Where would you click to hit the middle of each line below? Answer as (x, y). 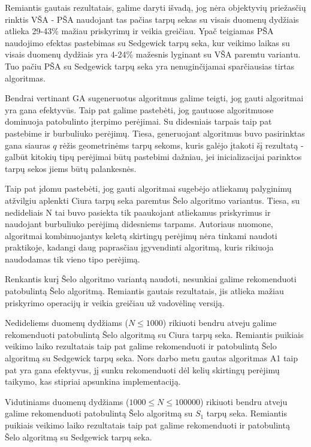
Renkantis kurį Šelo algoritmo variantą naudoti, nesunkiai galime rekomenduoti (151, 279)
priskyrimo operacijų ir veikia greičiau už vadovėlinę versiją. (115, 302)
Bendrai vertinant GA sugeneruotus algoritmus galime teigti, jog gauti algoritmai (154, 98)
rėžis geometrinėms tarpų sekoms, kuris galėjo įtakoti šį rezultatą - (182, 145)
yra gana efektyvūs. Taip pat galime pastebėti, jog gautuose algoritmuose (139, 109)
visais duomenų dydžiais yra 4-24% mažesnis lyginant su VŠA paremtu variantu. (153, 54)
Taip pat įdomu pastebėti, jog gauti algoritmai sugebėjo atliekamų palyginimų (148, 188)
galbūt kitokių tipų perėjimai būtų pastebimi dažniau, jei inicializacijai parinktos (153, 157)
